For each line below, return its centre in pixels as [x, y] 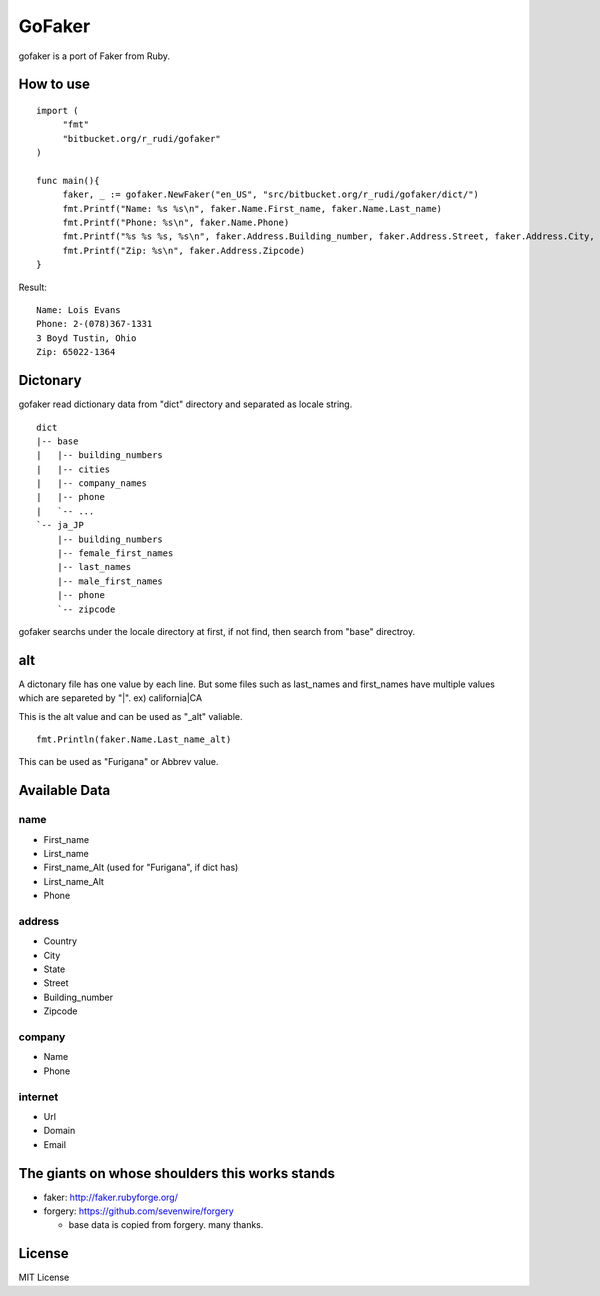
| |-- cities [73, 469]
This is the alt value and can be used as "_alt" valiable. [131, 716]
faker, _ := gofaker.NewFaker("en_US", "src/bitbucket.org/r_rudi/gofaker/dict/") [271, 194]
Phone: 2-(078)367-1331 [94, 324]
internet [38, 1097]
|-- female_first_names [115, 553]
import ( [57, 110]
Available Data [64, 790]
